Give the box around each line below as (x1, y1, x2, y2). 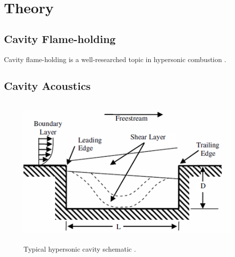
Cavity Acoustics (4, 78, 91, 93)
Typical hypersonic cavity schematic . (23, 243, 136, 254)
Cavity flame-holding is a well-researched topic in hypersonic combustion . (4, 54, 226, 64)
